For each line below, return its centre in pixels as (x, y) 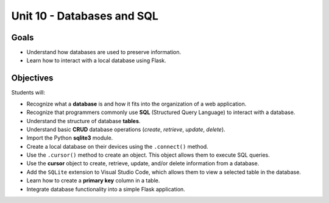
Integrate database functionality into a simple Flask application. (106, 189)
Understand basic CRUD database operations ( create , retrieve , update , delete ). (126, 129)
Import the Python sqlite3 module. (70, 138)
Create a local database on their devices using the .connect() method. (117, 146)
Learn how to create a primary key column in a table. (93, 180)
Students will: (28, 93)
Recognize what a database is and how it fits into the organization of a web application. (136, 104)
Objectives (32, 78)
